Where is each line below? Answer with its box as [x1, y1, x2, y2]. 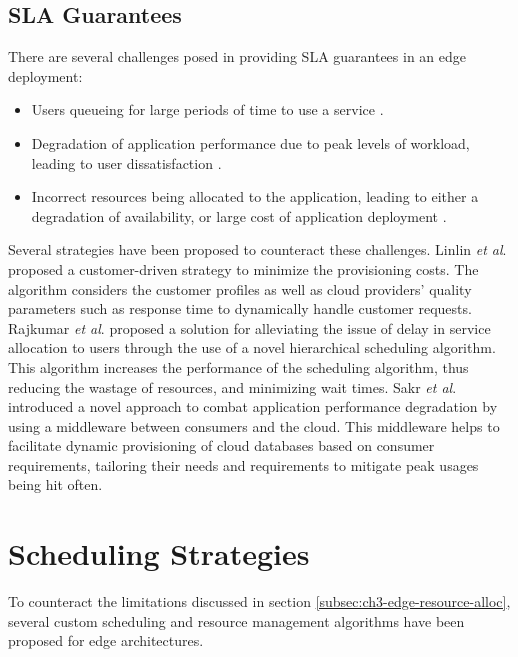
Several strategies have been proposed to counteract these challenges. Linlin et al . [8, 239, 507, 260]
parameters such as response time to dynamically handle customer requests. [8, 298, 472, 319]
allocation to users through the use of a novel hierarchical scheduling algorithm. [8, 337, 496, 358]
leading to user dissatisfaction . [31, 152, 222, 173]
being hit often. [8, 474, 103, 495]
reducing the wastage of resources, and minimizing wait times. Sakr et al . [8, 376, 457, 397]
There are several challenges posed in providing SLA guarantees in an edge [8, 46, 467, 67]
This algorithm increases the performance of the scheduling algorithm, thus [8, 356, 469, 377]
